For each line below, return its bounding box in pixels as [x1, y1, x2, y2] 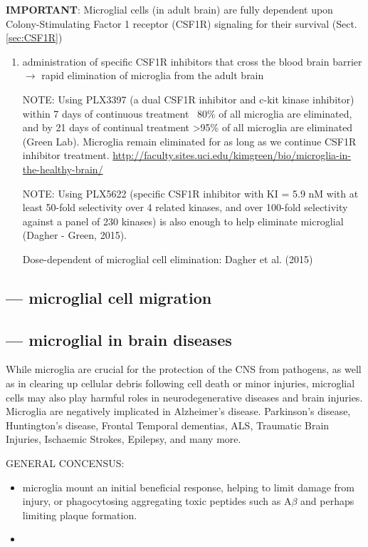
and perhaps [300, 494, 354, 508]
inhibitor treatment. [22, 148, 110, 163]
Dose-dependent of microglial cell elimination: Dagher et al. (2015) [22, 251, 313, 266]
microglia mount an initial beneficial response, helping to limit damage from [22, 479, 354, 494]
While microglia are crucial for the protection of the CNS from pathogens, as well [6, 362, 362, 377]
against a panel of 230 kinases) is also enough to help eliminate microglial [22, 213, 344, 228]
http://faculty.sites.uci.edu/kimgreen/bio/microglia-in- [112, 148, 352, 163]
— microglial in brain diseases [6, 328, 232, 350]
